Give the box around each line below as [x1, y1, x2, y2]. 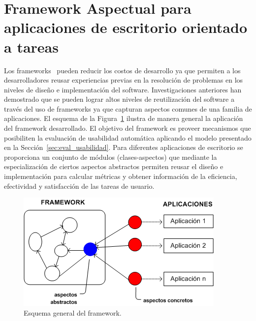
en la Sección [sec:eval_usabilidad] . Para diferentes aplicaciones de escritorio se [4, 142, 243, 152]
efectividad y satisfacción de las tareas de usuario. [4, 180, 155, 191]
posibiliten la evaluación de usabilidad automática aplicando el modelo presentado [4, 132, 252, 143]
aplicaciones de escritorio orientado [4, 17, 248, 37]
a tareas [4, 36, 59, 57]
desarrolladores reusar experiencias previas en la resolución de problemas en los [4, 75, 243, 85]
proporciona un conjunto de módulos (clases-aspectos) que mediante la [4, 151, 217, 162]
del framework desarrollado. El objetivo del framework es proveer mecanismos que [4, 123, 251, 133]
